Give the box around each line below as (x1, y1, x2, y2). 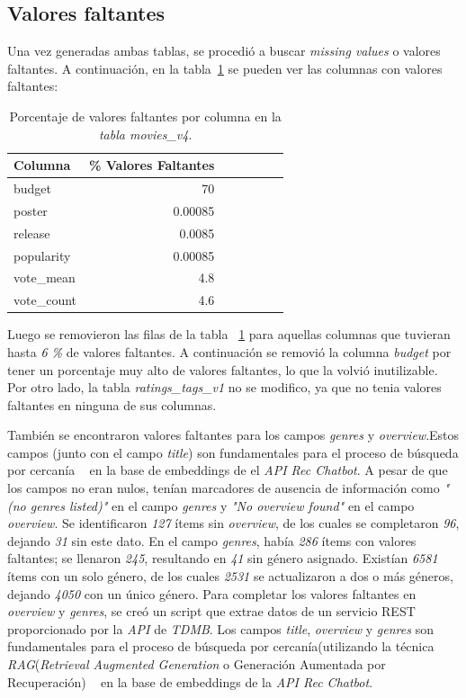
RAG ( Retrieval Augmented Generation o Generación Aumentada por (7, 655, 386, 674)
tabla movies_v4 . (98, 124, 193, 143)
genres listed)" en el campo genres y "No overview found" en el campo (30, 496, 415, 515)
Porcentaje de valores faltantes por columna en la (9, 106, 282, 125)
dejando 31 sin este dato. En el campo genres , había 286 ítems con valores (7, 531, 417, 550)
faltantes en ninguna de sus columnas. (7, 395, 217, 414)
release (13, 223, 50, 242)
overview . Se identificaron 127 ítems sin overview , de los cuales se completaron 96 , (7, 514, 460, 532)
